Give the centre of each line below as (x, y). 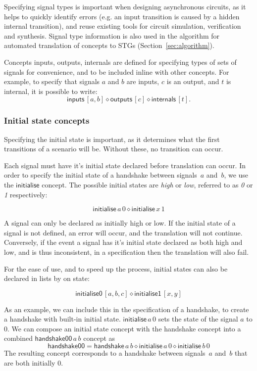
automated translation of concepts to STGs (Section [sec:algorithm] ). (109, 45)
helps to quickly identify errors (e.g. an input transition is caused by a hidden (122, 16)
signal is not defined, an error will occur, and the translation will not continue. (123, 232)
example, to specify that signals (52, 81)
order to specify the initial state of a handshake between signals (101, 175)
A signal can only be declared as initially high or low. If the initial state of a (120, 223)
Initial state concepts (47, 120)
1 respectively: (26, 194)
